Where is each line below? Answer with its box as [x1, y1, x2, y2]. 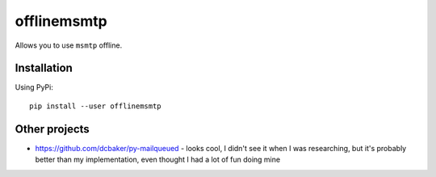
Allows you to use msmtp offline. [15, 40, 123, 50]
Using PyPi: [15, 82, 54, 92]
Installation [15, 61, 73, 75]
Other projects [15, 122, 90, 136]
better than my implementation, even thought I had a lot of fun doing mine [35, 154, 281, 165]
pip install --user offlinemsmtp [29, 101, 161, 111]
